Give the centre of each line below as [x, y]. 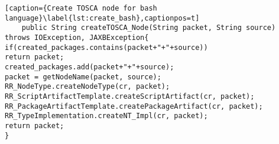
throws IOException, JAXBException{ [77, 37]
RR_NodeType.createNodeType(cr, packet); [87, 87]
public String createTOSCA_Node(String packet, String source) [149, 28]
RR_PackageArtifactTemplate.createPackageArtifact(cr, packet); [134, 106]
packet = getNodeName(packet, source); [83, 77]
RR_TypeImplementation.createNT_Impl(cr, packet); [106, 116]
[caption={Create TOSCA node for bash [81, 8]
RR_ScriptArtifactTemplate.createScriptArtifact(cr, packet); [130, 96]
